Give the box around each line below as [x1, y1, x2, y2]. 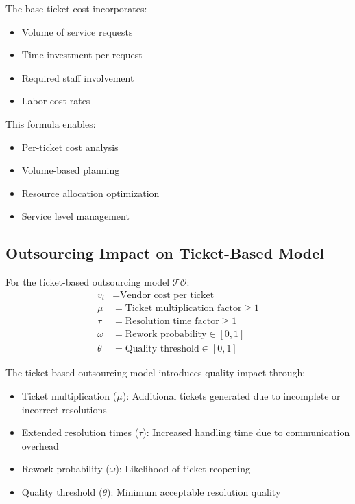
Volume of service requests [21, 24, 133, 38]
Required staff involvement [21, 70, 134, 84]
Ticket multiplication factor [125, 303, 242, 314]
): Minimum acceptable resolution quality [106, 484, 281, 499]
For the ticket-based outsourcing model [5, 275, 170, 289]
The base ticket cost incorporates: [5, 1, 147, 15]
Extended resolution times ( [21, 425, 139, 439]
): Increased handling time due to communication [143, 425, 350, 439]
